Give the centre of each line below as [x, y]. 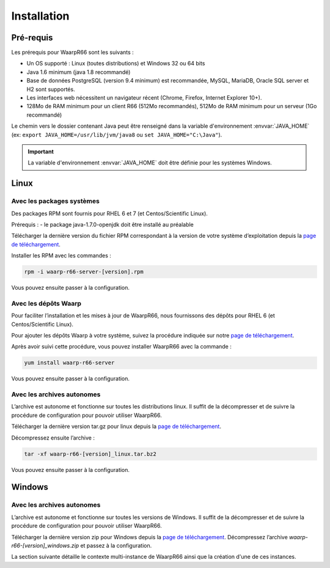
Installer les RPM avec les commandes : [61, 256]
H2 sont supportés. [51, 89]
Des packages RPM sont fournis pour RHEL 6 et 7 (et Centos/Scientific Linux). [109, 213]
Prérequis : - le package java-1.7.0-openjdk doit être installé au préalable [102, 224]
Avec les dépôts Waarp [46, 303]
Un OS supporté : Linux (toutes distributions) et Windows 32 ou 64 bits [116, 64]
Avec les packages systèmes [56, 201]
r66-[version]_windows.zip [45, 545]
